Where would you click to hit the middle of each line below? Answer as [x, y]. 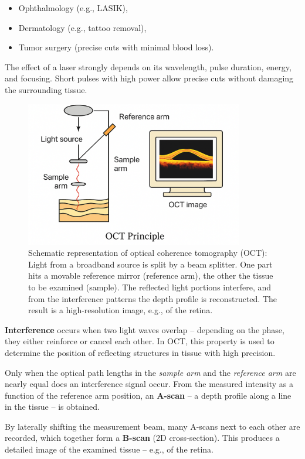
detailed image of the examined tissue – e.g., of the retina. [109, 449]
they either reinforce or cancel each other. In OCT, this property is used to [140, 341]
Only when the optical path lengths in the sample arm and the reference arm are [150, 372]
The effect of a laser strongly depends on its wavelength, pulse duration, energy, [148, 66]
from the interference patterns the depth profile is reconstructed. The [153, 298]
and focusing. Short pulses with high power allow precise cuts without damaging [149, 78]
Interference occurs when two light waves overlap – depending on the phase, [145, 329]
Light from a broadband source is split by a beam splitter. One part [150, 264]
